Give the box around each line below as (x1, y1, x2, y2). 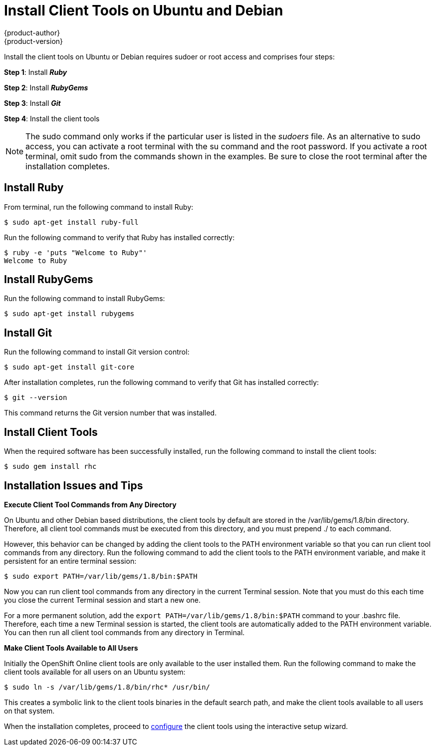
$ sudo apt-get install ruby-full (4, 218, 139, 226)
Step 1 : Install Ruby (4, 67, 67, 76)
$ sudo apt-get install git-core (4, 363, 135, 372)
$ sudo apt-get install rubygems (4, 310, 135, 318)
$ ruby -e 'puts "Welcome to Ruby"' (4, 248, 147, 257)
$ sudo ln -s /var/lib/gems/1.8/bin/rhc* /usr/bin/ (4, 683, 211, 691)
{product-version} (4, 36, 63, 45)
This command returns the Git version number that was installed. (4, 408, 217, 417)
